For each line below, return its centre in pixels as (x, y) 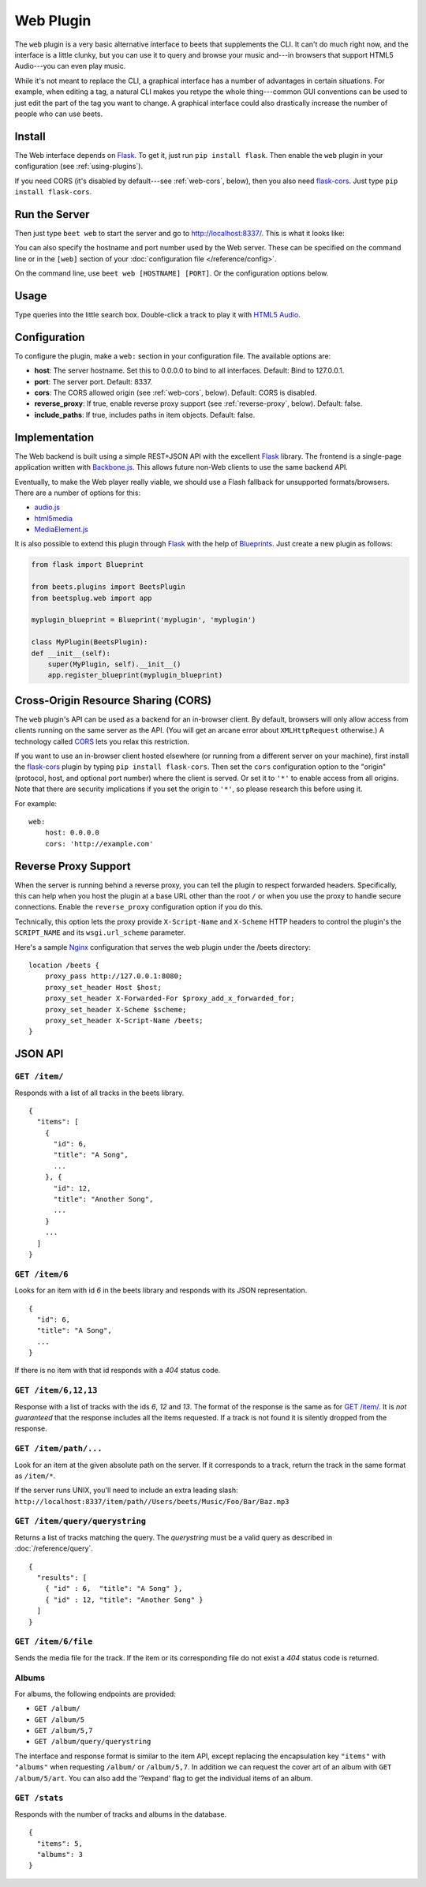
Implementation (54, 437)
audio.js (47, 507)
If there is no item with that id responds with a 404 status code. (118, 1371)
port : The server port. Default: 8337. (93, 381)
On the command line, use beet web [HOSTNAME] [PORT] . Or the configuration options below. (172, 273)
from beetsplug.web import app (92, 598)
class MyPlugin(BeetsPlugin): (90, 642)
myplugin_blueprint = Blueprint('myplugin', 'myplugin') (144, 620)
